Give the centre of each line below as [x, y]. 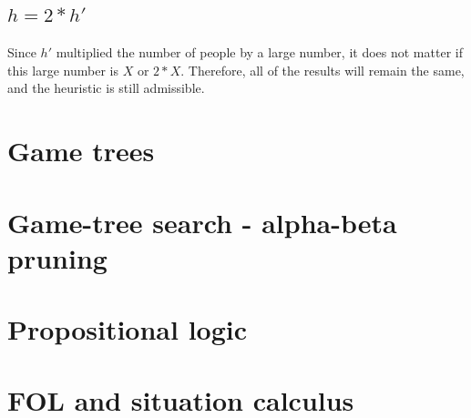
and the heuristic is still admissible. [106, 88]
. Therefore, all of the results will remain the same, [323, 70]
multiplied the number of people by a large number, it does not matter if [259, 52]
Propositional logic [128, 329]
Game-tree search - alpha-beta [202, 222]
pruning [57, 257]
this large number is [63, 70]
